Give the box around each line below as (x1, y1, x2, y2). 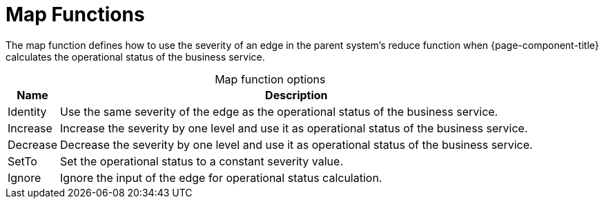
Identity (8, 104, 47, 119)
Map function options (215, 72, 326, 86)
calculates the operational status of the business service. (6, 50, 265, 63)
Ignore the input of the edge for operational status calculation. (60, 170, 382, 185)
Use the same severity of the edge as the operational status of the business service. (60, 104, 498, 119)
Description (265, 88, 328, 102)
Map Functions (6, 3, 145, 26)
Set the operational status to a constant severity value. (60, 154, 343, 168)
